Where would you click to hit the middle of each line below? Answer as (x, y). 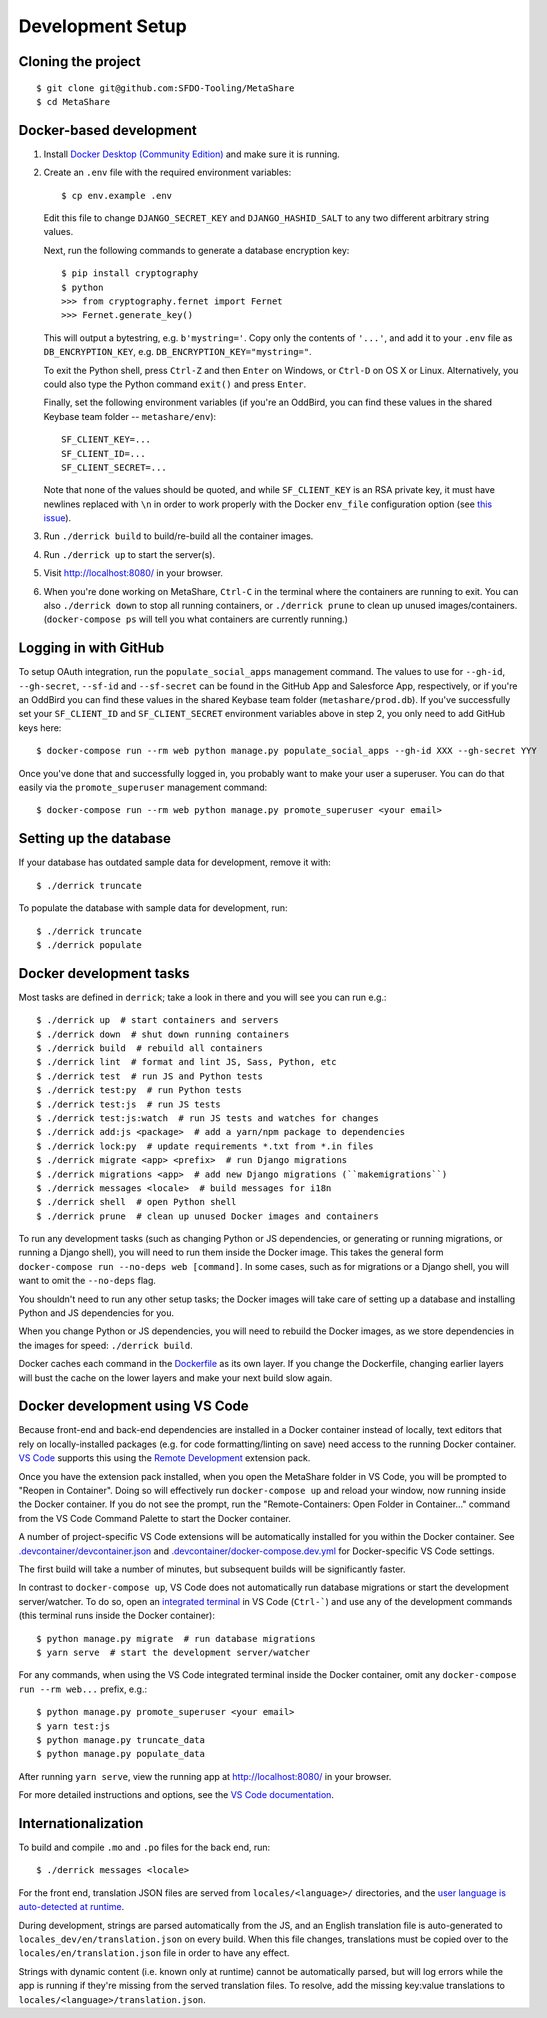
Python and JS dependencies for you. (96, 1313)
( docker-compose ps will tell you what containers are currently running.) (196, 619)
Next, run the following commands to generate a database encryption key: (196, 250)
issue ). (57, 518)
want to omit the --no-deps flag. (87, 1281)
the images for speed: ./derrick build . (106, 1345)
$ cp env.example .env (117, 195)
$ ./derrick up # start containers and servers (157, 1020)
